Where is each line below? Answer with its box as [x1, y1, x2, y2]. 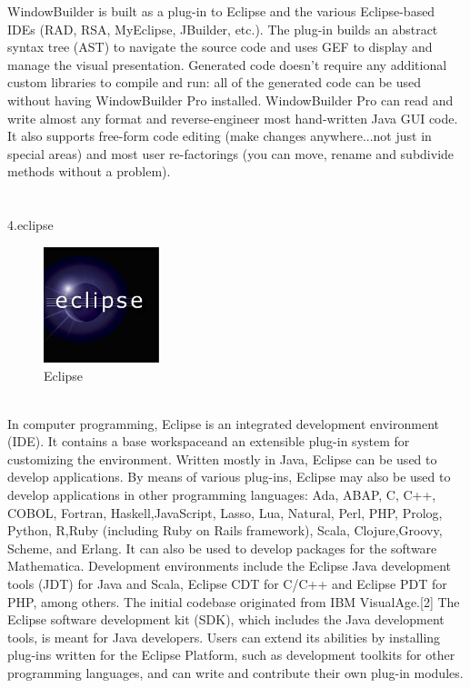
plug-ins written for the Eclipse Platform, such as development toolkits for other [7, 645, 455, 664]
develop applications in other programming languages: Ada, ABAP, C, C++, [7, 485, 436, 504]
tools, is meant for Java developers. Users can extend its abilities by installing [7, 627, 441, 646]
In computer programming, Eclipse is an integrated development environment [7, 414, 439, 433]
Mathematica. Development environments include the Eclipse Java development [7, 556, 452, 575]
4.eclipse [7, 215, 54, 234]
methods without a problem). [7, 162, 171, 181]
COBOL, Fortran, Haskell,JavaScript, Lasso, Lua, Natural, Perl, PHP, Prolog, [7, 503, 443, 522]
